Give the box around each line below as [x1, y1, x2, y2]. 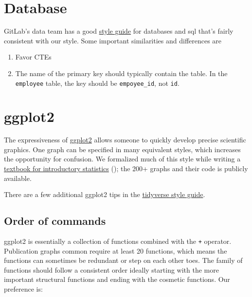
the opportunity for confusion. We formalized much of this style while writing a [4, 154, 241, 164]
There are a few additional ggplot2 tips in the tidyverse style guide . [4, 189, 205, 199]
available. [4, 173, 32, 183]
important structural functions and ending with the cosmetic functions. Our [4, 274, 230, 284]
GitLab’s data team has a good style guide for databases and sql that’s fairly [4, 26, 234, 36]
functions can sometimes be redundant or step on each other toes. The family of [4, 255, 243, 265]
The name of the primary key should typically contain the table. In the [15, 68, 228, 78]
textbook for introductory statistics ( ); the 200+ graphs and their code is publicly [4, 163, 248, 174]
